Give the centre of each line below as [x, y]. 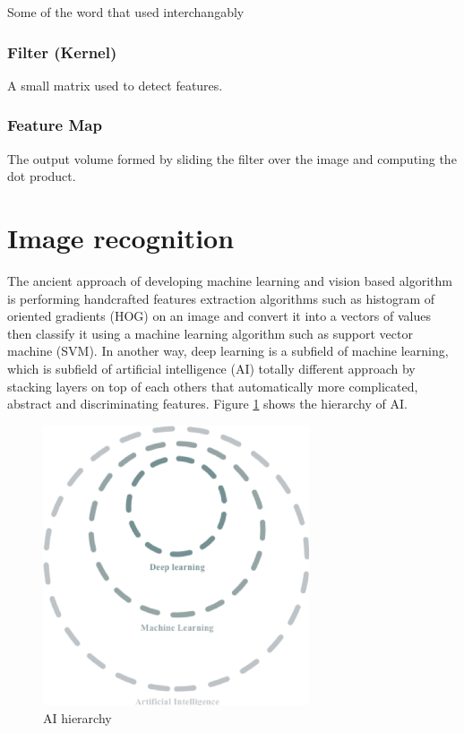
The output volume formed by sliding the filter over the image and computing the [232, 158]
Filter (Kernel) [62, 52]
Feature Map [55, 125]
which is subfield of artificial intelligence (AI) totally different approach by [211, 368]
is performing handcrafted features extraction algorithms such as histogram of [221, 298]
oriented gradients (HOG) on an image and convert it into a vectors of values [219, 316]
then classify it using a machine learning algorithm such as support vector [210, 333]
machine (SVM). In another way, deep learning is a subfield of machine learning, [228, 351]
